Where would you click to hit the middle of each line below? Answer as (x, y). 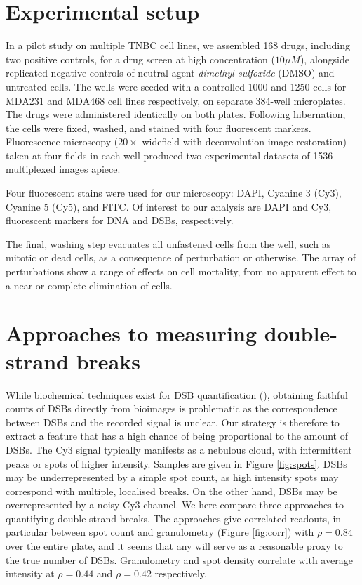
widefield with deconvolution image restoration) (244, 142)
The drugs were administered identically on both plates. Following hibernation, (176, 114)
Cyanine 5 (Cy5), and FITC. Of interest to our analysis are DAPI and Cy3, (169, 206)
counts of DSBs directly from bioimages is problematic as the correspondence (172, 408)
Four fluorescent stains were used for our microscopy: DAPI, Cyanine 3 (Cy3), (174, 193)
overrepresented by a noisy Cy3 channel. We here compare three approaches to (175, 505)
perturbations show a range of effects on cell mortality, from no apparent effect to (181, 271)
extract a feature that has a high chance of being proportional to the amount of (177, 436)
